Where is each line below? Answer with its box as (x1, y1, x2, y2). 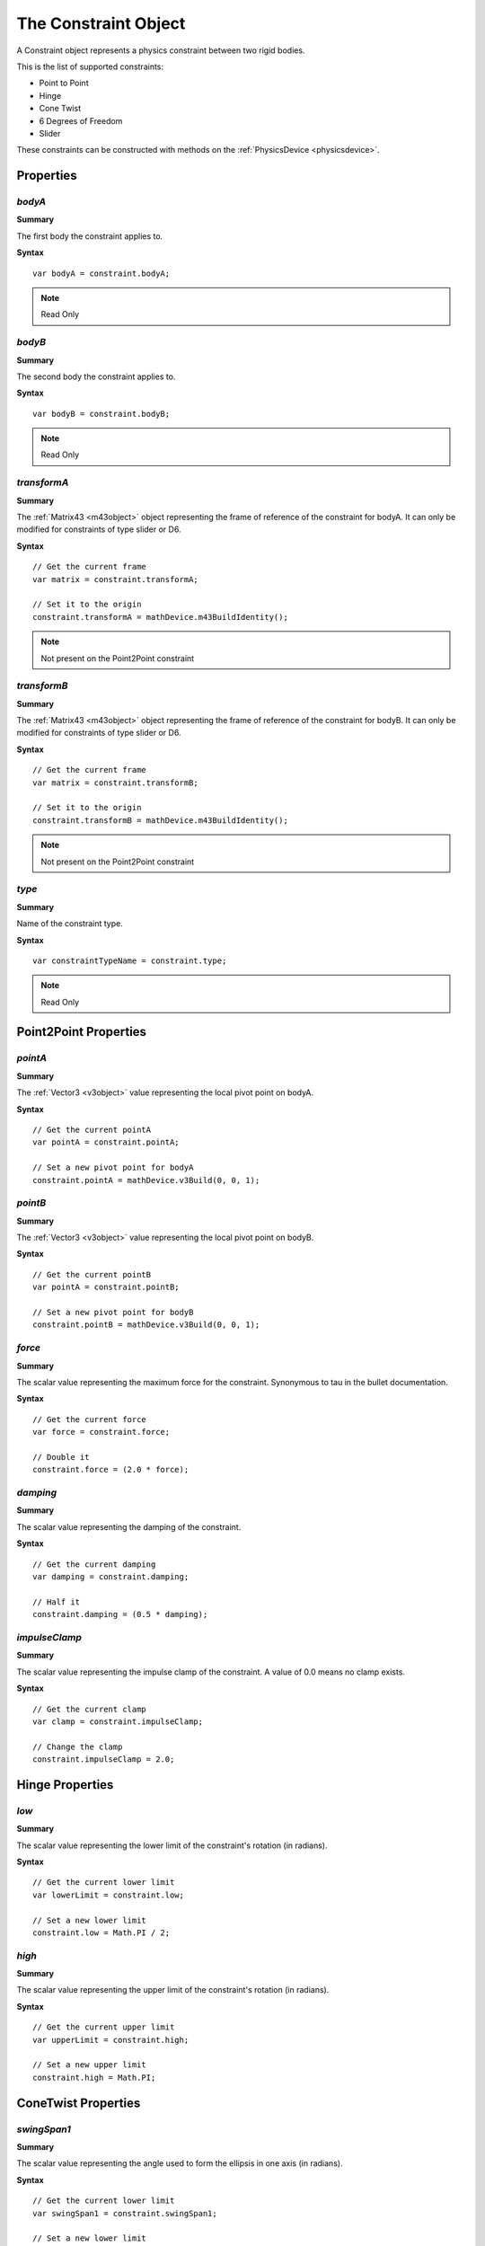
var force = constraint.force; (32, 1427, 171, 1437)
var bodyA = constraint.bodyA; (32, 268, 171, 279)
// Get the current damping (32, 1559, 156, 1570)
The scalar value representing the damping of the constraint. (16, 1521, 242, 1532)
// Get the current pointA (32, 1125, 152, 1135)
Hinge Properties (16, 1777, 114, 1792)
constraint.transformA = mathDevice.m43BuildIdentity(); (32, 612, 289, 622)
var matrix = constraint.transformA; (32, 574, 199, 584)
